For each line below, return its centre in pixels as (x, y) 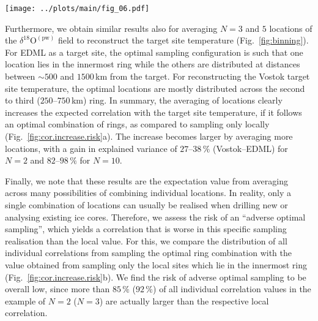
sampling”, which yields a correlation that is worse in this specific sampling (146, 229)
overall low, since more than (57, 289)
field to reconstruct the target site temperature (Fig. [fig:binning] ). (183, 40)
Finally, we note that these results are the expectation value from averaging (146, 180)
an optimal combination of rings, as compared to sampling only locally (137, 124)
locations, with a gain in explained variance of (91, 148)
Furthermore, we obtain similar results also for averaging (111, 28)
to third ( (23, 100)
